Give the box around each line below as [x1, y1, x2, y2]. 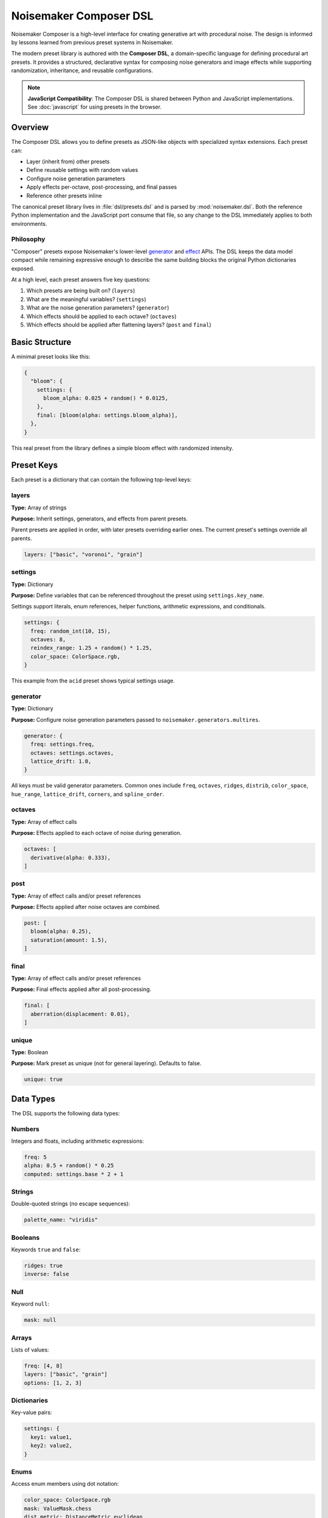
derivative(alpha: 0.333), [30, 854, 111, 861]
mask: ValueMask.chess [24, 1505, 92, 1512]
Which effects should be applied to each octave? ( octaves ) [26, 313, 177, 320]
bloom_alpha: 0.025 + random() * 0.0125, [43, 395, 168, 402]
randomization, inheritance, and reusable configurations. [11, 67, 153, 74]
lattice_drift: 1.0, [30, 758, 92, 764]
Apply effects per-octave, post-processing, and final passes [26, 183, 177, 191]
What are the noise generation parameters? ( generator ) [26, 304, 169, 311]
